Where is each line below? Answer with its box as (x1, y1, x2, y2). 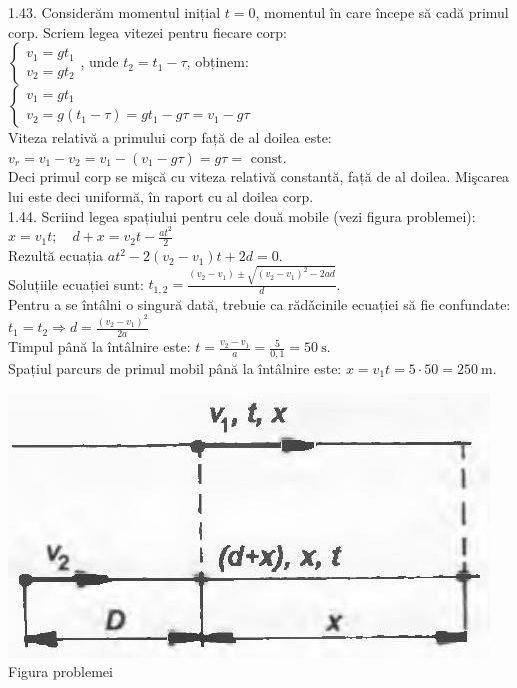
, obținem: (186, 51, 249, 72)
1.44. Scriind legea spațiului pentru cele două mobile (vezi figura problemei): (8, 205, 476, 226)
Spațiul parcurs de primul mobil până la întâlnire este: (8, 357, 342, 378)
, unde (80, 51, 119, 72)
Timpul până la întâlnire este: (8, 336, 191, 357)
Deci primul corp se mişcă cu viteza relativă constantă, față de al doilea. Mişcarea (8, 166, 510, 187)
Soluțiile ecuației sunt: (8, 273, 144, 294)
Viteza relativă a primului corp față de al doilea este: (8, 127, 332, 148)
